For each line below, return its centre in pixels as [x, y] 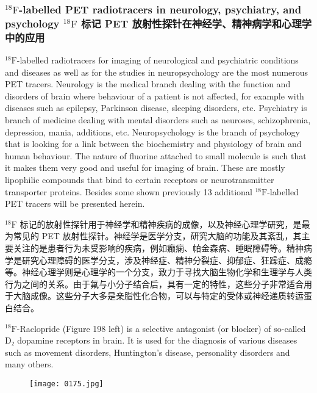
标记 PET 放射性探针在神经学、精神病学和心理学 [197, 23]
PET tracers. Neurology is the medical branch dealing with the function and [148, 84]
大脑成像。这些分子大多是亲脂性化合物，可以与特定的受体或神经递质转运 [158, 296]
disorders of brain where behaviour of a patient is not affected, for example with [155, 96]
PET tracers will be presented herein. [75, 204]
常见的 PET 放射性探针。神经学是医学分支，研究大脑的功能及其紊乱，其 [157, 236]
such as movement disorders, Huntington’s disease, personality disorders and [148, 352]
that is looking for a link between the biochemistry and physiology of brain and [153, 144]
